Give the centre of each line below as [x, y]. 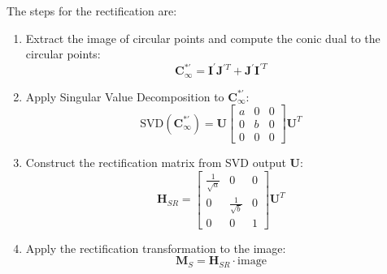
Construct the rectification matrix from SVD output [156, 163]
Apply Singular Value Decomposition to [125, 96]
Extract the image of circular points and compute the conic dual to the [203, 38]
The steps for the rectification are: [92, 11]
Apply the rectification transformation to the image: [156, 248]
